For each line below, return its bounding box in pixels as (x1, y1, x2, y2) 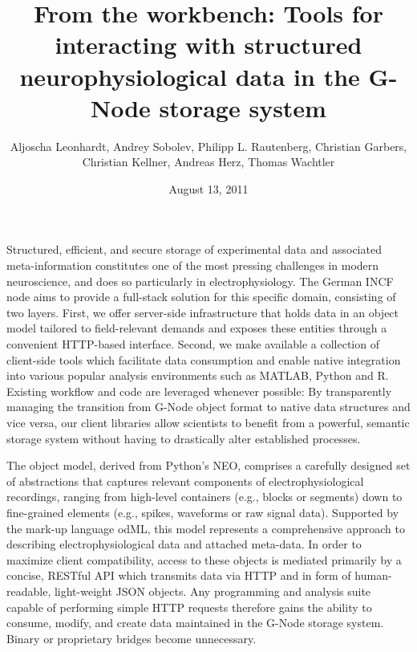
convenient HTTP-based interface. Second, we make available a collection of (6, 336, 379, 352)
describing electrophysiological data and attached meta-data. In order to (6, 536, 362, 552)
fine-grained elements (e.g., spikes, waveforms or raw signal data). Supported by (6, 503, 399, 520)
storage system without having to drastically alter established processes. (6, 430, 361, 446)
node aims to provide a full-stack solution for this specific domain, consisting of (6, 288, 396, 305)
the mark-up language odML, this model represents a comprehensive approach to (6, 520, 405, 536)
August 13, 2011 (168, 180, 249, 197)
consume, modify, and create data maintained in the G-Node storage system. (6, 614, 384, 631)
